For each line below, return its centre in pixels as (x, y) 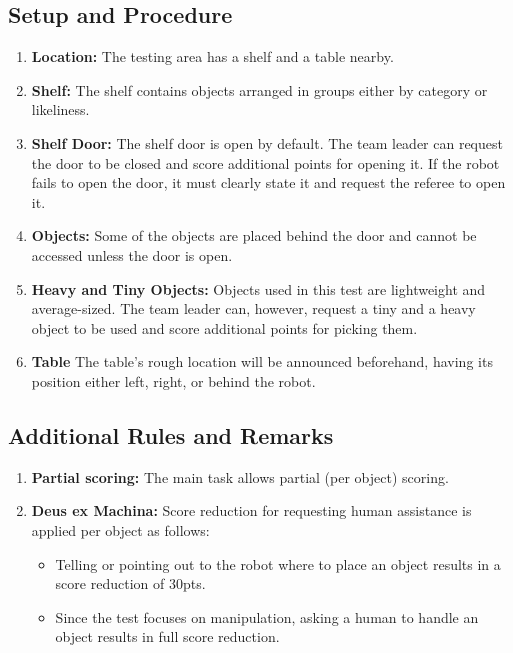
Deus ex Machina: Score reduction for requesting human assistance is (251, 510)
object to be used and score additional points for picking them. (224, 327)
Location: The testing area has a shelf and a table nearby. (212, 56)
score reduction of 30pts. (130, 583)
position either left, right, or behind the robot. (173, 380)
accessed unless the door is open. (132, 254)
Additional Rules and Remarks (171, 434)
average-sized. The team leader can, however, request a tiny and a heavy (253, 308)
